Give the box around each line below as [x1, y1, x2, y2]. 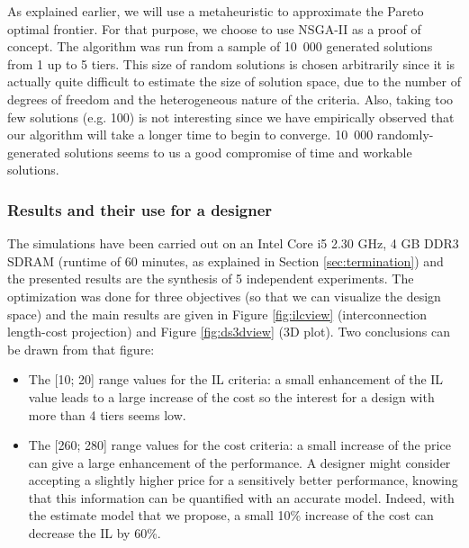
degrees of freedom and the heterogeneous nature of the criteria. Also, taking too [7, 89, 454, 108]
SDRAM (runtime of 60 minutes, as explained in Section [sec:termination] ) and [7, 251, 444, 270]
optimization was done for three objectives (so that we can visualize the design [7, 286, 441, 305]
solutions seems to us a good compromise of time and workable [64, 142, 412, 161]
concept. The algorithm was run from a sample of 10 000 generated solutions [7, 37, 433, 56]
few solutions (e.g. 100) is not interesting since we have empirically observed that [7, 107, 455, 126]
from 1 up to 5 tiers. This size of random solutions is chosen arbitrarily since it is [7, 54, 455, 73]
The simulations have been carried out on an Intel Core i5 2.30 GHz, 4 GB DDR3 [7, 234, 459, 253]
